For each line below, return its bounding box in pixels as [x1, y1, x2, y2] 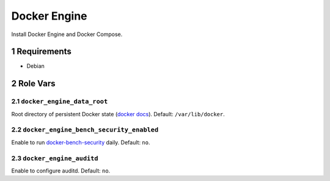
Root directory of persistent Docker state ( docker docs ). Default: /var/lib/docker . [11, 110, 226, 117]
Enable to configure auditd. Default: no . [11, 167, 111, 174]
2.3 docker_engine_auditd [11, 153, 98, 162]
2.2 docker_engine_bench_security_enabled [11, 125, 159, 134]
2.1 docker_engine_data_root [11, 97, 108, 106]
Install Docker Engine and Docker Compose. [11, 31, 123, 38]
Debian [26, 62, 45, 70]
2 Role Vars [11, 78, 56, 89]
